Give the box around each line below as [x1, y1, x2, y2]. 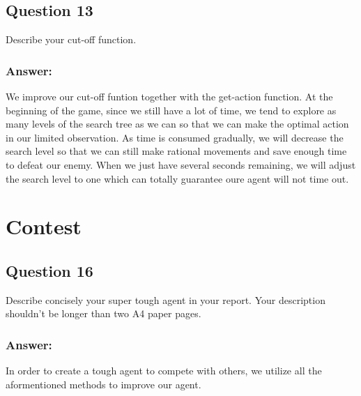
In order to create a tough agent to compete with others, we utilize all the [6, 363, 322, 378]
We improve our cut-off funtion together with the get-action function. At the [6, 89, 333, 104]
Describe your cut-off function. [6, 32, 137, 47]
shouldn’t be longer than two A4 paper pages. [6, 306, 201, 321]
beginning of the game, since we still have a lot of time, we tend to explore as [6, 102, 337, 117]
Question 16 [6, 259, 93, 281]
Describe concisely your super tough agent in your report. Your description [6, 292, 325, 307]
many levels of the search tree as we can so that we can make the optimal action [6, 116, 349, 131]
